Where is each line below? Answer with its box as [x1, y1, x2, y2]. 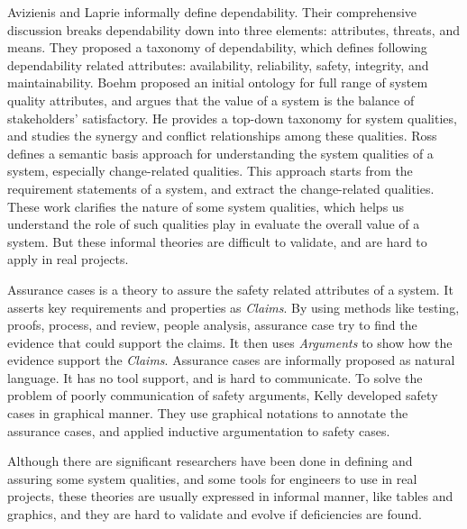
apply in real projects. [7, 250, 129, 269]
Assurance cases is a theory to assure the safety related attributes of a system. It [7, 279, 453, 298]
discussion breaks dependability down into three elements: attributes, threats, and [7, 20, 460, 39]
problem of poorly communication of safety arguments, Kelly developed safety [7, 386, 438, 405]
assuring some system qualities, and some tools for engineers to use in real [7, 469, 417, 488]
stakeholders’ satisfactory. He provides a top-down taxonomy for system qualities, [7, 108, 457, 127]
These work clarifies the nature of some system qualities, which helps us [7, 196, 405, 215]
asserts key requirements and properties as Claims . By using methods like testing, [7, 297, 460, 316]
